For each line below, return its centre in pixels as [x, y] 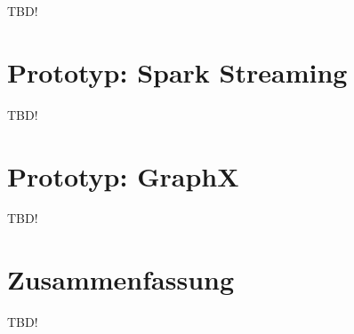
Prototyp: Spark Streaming [177, 72]
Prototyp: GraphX [123, 175]
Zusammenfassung [121, 279]
